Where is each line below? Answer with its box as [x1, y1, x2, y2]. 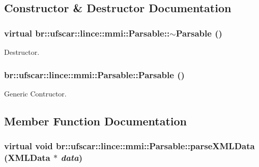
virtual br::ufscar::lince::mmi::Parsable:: [4, 26, 170, 39]
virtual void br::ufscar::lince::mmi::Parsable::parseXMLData [4, 140, 255, 152]
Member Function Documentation [4, 113, 187, 128]
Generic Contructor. [4, 88, 67, 98]
